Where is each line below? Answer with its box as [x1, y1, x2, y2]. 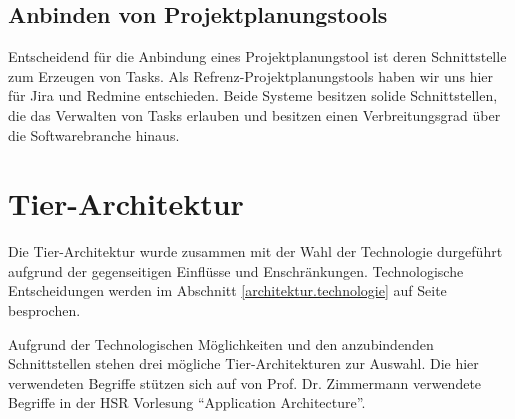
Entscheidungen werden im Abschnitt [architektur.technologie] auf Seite [8, 280, 447, 301]
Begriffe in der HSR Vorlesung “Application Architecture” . [8, 392, 366, 413]
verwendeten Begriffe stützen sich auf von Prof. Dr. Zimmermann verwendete [8, 372, 482, 393]
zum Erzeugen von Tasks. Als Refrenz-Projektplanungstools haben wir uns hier [8, 65, 494, 86]
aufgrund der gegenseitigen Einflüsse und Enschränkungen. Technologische [8, 260, 464, 281]
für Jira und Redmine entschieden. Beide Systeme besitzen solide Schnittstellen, [8, 85, 498, 106]
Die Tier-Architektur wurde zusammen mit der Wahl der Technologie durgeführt [8, 241, 503, 262]
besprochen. [8, 300, 81, 321]
